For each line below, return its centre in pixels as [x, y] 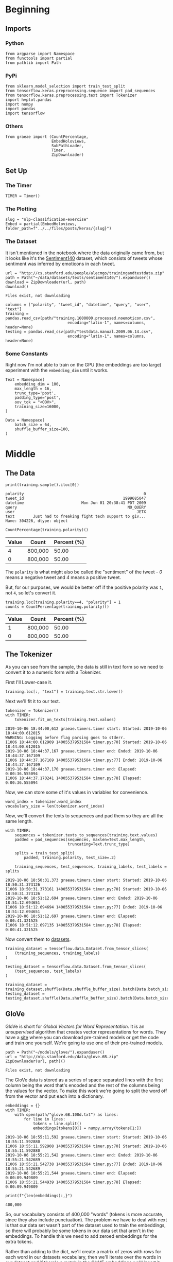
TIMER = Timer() [23, 196]
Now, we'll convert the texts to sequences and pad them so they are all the [84, 816]
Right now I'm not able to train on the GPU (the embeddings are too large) [83, 365]
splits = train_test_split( [45, 853]
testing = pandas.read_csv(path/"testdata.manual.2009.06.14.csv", [79, 331]
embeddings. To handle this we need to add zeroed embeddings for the [81, 1236]
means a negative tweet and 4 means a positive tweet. [63, 577]
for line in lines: [45, 1119]
